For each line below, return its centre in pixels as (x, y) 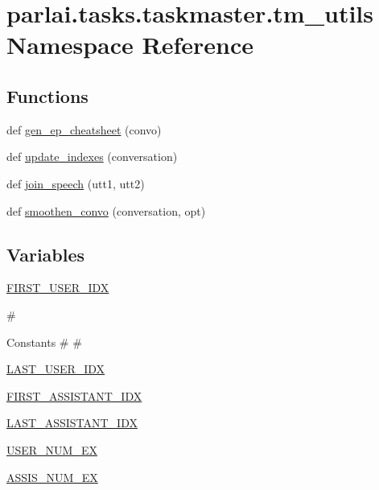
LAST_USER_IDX (56, 369)
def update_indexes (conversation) (92, 156)
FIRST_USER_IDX (58, 288)
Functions (47, 95)
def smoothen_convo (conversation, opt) (106, 210)
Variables (46, 254)
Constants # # (44, 342)
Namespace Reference (130, 45)
